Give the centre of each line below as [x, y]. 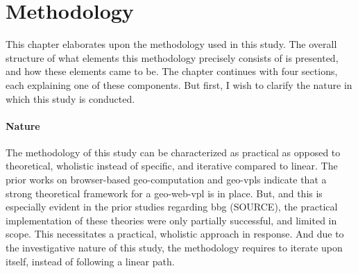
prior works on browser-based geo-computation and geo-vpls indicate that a [166, 180]
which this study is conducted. [70, 98]
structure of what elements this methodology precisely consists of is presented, [172, 57]
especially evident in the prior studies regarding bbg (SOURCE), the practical [172, 207]
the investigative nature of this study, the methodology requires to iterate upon [174, 248]
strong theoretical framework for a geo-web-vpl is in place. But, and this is [164, 193]
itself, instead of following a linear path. [90, 261]
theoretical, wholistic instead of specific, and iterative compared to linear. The [172, 166]
